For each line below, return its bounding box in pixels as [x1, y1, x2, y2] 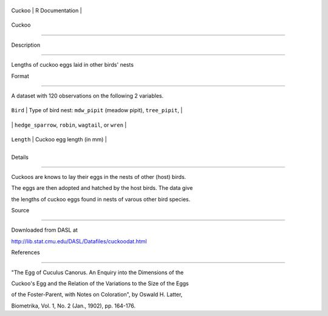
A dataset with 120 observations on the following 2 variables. [11, 92, 164, 99]
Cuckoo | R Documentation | [11, 7, 82, 14]
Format [11, 72, 30, 79]
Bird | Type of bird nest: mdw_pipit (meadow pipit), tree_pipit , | [11, 107, 183, 114]
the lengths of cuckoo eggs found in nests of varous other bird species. [11, 195, 191, 203]
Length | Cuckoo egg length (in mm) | [11, 136, 108, 143]
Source [11, 207, 30, 214]
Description [11, 41, 41, 49]
